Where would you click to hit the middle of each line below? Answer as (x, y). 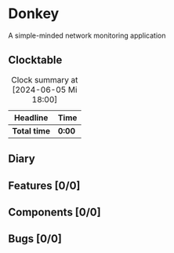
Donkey (34, 14)
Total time (31, 130)
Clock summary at (45, 79)
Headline (31, 117)
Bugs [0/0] (35, 239)
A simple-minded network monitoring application (87, 35)
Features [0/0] (44, 185)
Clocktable (35, 60)
